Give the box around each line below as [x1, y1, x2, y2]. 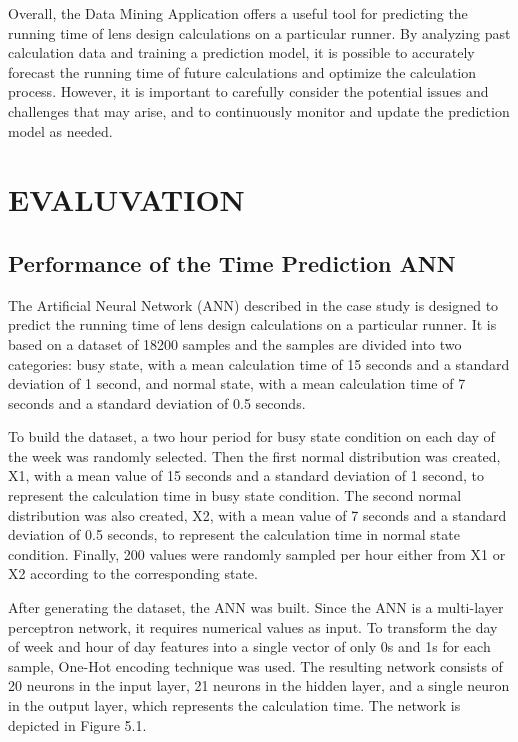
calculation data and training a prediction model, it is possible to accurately [8, 42, 475, 63]
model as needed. [8, 120, 113, 141]
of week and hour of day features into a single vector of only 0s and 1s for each [8, 636, 491, 657]
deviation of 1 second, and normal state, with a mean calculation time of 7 [8, 373, 466, 394]
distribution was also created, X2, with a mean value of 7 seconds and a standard [8, 504, 507, 525]
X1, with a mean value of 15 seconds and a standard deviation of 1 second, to [8, 465, 484, 486]
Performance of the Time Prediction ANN [8, 247, 456, 278]
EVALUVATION [8, 179, 245, 220]
